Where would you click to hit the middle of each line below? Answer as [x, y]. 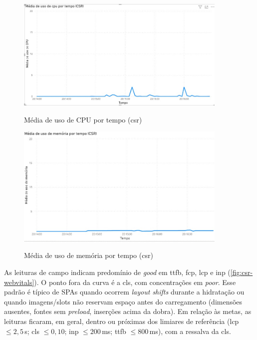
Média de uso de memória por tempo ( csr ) [89, 255]
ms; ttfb [114, 331]
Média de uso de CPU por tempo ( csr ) [83, 119]
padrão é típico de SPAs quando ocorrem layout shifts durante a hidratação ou [124, 292]
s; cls [32, 331]
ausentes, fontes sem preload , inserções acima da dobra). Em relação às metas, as [128, 311]
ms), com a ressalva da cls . [190, 331]
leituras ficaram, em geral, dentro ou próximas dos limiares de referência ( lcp [122, 321]
